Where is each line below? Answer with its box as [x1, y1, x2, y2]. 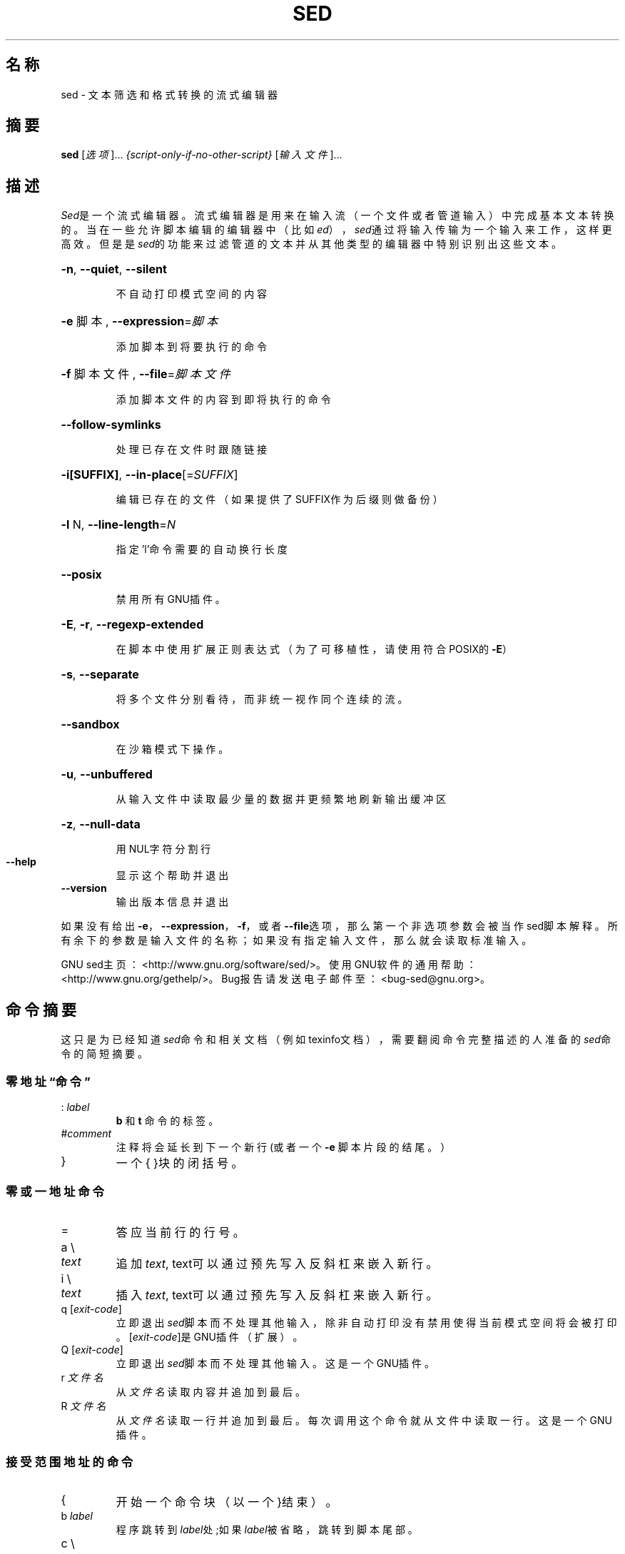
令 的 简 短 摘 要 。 [61, 1047, 148, 1060]
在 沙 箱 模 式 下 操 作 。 [116, 743, 229, 756]
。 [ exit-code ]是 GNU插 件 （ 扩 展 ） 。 [116, 1330, 303, 1343]
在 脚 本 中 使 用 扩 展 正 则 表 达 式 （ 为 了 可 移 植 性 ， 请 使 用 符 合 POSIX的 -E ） [116, 643, 513, 656]
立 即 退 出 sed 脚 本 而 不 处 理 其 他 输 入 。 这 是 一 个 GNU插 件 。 [116, 1356, 435, 1369]
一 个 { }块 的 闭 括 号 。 [116, 1155, 243, 1170]
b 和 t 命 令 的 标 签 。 [116, 1114, 219, 1127]
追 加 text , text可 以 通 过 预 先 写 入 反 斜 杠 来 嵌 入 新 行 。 [116, 1256, 438, 1271]
